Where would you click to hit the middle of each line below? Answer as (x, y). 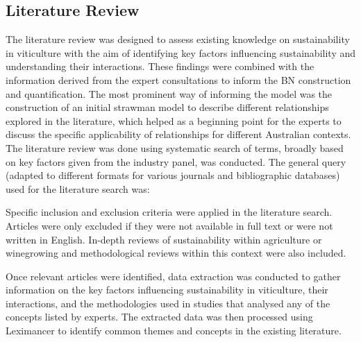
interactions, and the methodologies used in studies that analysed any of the (168, 303)
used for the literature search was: (78, 188)
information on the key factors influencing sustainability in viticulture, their (167, 290)
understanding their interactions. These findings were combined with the (160, 66)
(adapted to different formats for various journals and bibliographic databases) (173, 175)
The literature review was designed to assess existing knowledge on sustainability (178, 39)
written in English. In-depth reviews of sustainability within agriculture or (164, 239)
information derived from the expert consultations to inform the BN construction (178, 79)
